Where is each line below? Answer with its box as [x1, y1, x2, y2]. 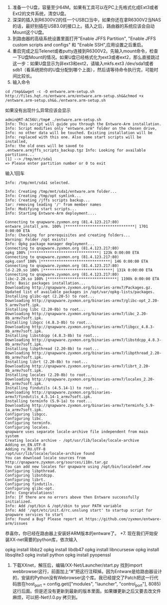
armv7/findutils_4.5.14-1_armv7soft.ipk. [5, 394, 93, 399]
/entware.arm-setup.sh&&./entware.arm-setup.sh [5, 98, 106, 103]
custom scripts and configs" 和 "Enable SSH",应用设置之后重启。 [12, 42, 146, 47]
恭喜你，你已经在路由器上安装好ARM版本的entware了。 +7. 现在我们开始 [5, 531, 154, 536]
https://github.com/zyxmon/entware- [85, 517, 162, 522]
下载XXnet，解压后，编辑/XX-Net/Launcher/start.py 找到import [12, 562, 143, 568]
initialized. [5, 499, 32, 504]
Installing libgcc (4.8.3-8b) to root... [5, 320, 93, 325]
